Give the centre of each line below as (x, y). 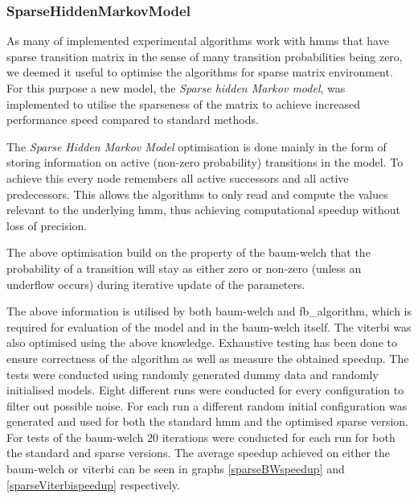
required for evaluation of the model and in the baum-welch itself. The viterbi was (209, 326)
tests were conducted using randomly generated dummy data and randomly (193, 374)
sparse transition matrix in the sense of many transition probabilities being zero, (205, 56)
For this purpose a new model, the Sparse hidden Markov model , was (176, 88)
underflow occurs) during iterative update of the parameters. (156, 284)
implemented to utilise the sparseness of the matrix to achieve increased (183, 103)
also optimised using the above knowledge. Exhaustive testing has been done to (202, 342)
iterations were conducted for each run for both (279, 437)
